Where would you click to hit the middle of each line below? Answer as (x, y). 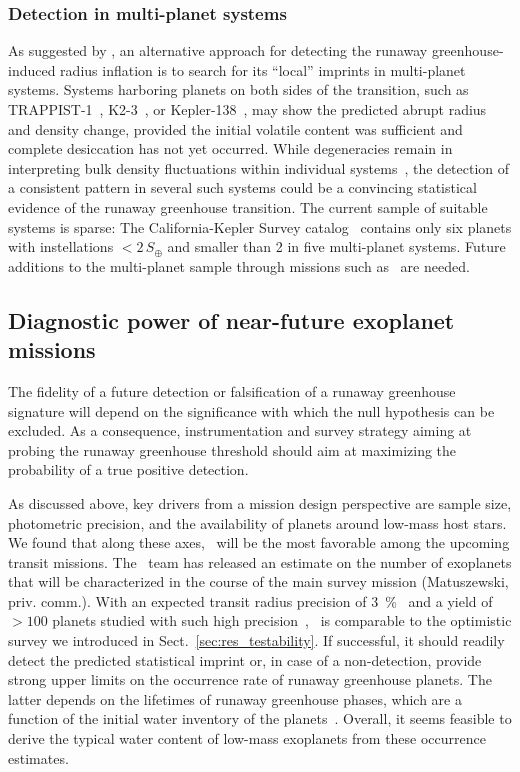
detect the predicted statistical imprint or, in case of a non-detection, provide (245, 659)
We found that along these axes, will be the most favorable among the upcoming (259, 542)
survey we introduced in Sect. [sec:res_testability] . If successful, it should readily (256, 640)
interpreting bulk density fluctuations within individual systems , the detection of (259, 167)
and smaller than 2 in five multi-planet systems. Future (336, 246)
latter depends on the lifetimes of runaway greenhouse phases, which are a (235, 698)
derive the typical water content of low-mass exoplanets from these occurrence (247, 738)
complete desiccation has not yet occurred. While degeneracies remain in (230, 148)
